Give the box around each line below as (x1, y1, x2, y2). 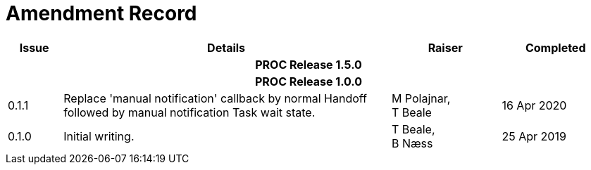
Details (207, 40, 246, 55)
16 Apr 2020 (502, 98, 567, 112)
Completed (525, 40, 586, 55)
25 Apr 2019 (502, 129, 566, 143)
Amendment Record (6, 1, 197, 25)
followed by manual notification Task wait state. (63, 105, 316, 119)
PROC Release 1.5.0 (255, 57, 362, 72)
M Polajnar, (391, 91, 451, 105)
